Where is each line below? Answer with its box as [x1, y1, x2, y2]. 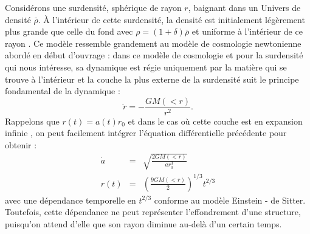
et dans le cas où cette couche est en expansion [128, 114, 303, 127]
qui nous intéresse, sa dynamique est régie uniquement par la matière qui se [5, 60, 287, 73]
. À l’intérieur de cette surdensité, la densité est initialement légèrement [38, 13, 305, 26]
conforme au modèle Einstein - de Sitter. [154, 193, 306, 206]
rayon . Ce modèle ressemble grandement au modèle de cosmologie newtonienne [5, 36, 301, 49]
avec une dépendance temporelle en [5, 193, 136, 206]
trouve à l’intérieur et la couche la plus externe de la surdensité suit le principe [5, 72, 299, 85]
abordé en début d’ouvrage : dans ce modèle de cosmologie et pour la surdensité [5, 49, 303, 61]
